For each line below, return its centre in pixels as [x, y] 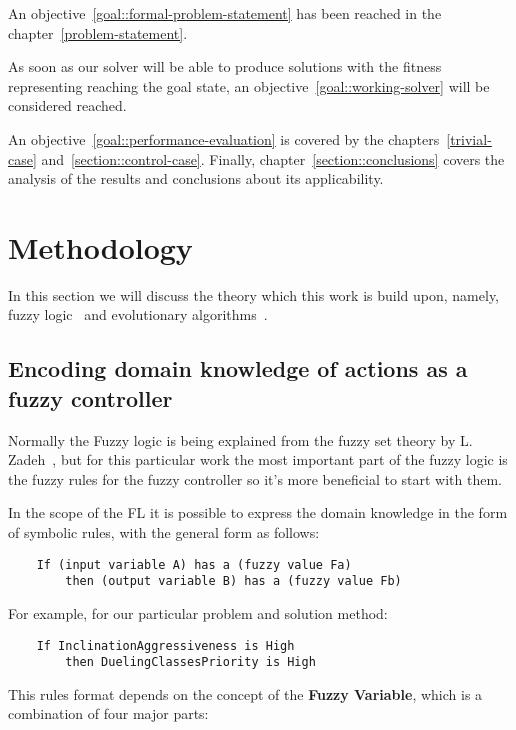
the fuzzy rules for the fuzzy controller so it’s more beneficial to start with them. [255, 478]
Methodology [100, 246]
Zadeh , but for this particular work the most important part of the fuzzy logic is [258, 459]
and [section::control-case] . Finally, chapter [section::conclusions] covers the [273, 158]
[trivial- [469, 138]
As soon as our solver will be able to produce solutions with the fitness [225, 66]
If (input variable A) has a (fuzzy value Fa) [194, 564]
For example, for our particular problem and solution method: [198, 612]
